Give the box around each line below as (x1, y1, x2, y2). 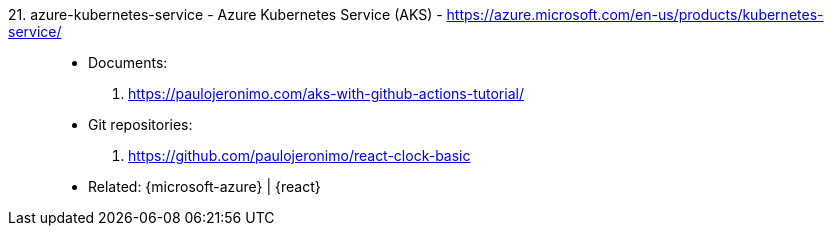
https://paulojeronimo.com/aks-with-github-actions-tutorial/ (128, 85, 524, 102)
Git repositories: (88, 116, 193, 133)
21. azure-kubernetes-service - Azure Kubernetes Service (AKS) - (8, 6, 443, 23)
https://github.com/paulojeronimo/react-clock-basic (128, 147, 471, 164)
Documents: (88, 54, 168, 71)
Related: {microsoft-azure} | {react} (88, 178, 321, 195)
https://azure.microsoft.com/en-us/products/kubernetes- (446, 6, 824, 23)
